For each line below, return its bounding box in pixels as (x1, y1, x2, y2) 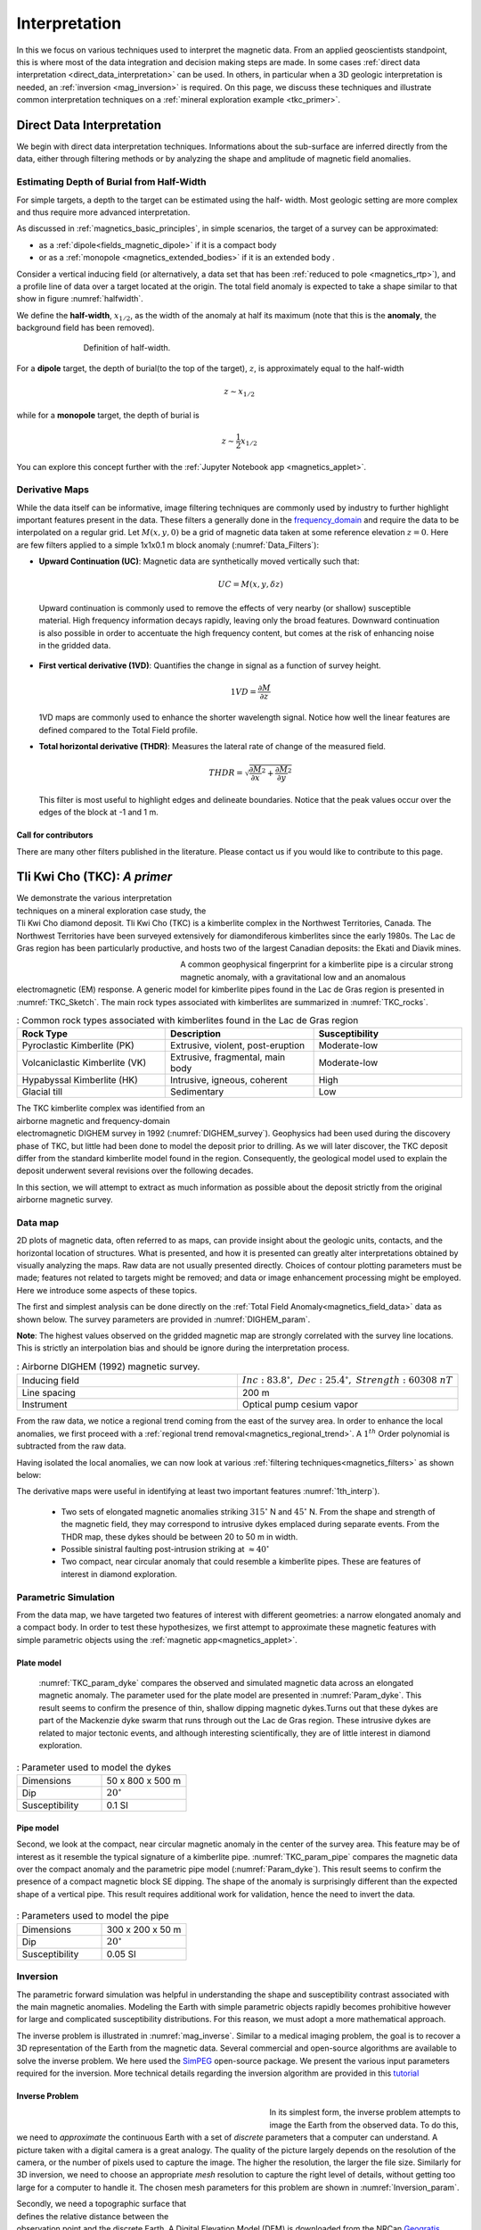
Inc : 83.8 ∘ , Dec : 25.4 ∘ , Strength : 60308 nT (241, 1372, 453, 1386)
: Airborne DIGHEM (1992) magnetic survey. (16, 1360, 200, 1373)
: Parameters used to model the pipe (16, 1910, 169, 1922)
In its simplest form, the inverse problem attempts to (269, 2107, 461, 2118)
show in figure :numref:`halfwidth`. (16, 293, 144, 304)
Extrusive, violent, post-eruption (170, 1039, 306, 1052)
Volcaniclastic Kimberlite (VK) (21, 1057, 147, 1070)
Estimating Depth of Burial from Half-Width (16, 176, 207, 188)
